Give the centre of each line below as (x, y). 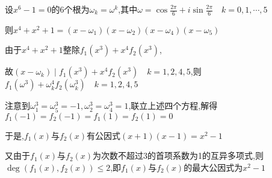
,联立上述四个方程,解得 (173, 106)
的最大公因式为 (213, 167)
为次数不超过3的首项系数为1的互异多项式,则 (178, 155)
